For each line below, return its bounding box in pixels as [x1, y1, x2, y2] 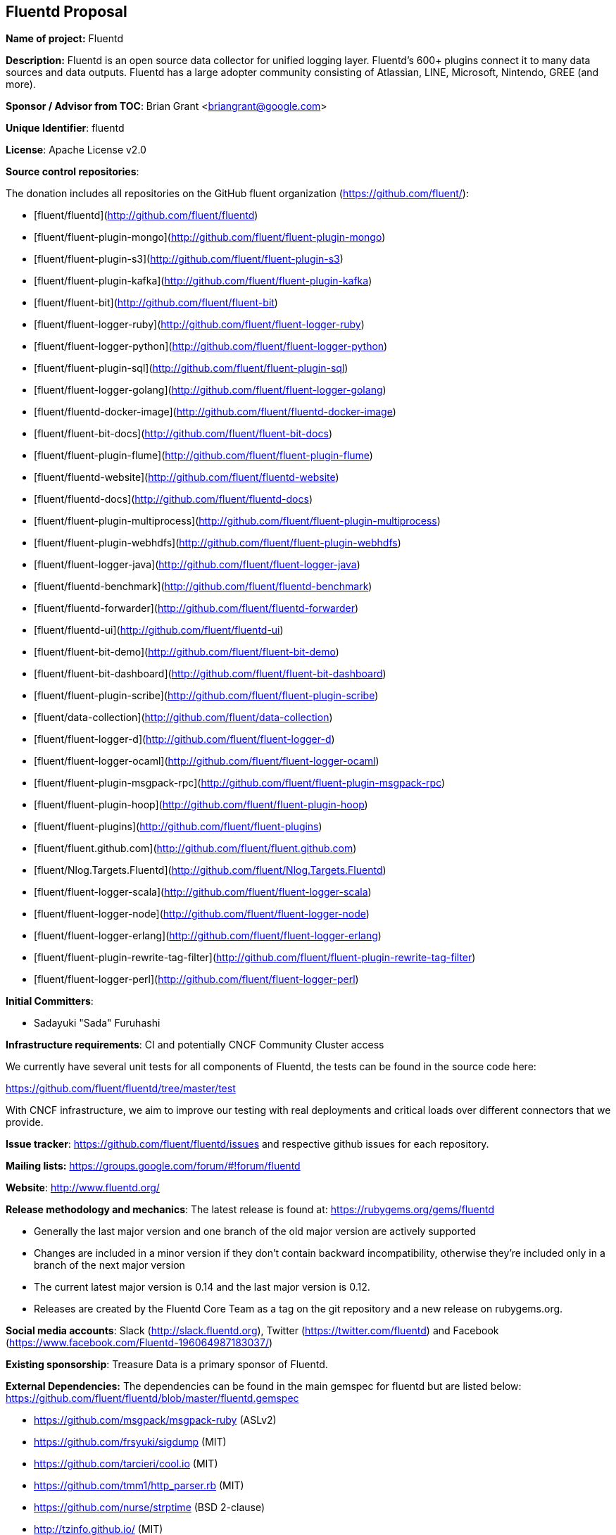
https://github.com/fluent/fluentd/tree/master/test [6, 1082, 236, 1095]
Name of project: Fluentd [6, 32, 123, 45]
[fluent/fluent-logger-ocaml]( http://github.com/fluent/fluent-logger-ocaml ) [34, 755, 379, 768]
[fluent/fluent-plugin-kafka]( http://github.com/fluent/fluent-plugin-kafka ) [34, 275, 372, 287]
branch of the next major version [34, 1259, 185, 1272]
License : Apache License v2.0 [6, 144, 146, 156]
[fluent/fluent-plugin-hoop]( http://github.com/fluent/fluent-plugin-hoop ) [34, 798, 368, 811]
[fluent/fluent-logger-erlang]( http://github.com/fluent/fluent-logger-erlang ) [34, 929, 382, 942]
